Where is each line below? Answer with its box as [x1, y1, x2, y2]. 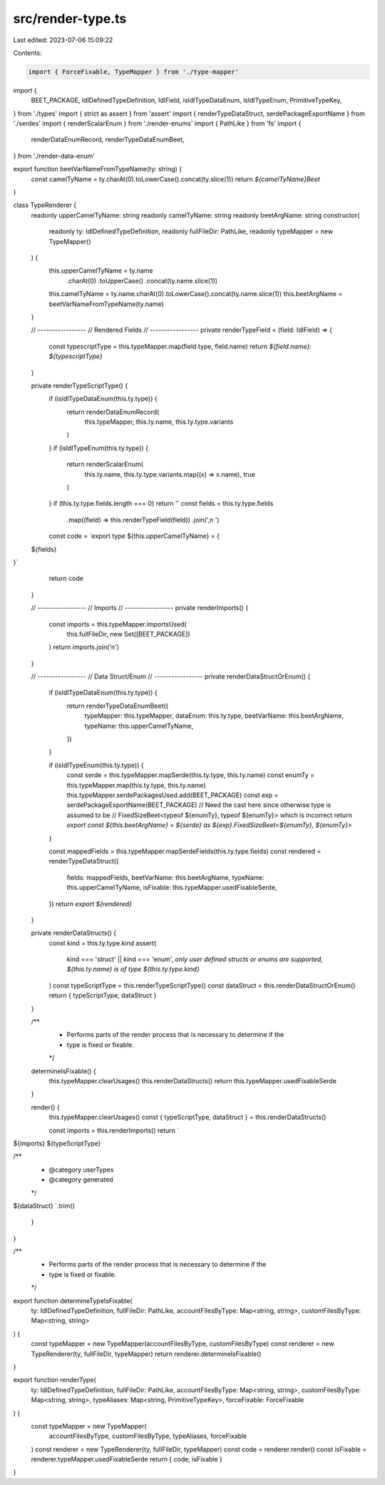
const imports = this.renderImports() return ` [48, 1126, 180, 1135]
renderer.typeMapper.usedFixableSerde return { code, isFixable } [31, 1455, 222, 1464]
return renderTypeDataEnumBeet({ [66, 701, 169, 710]
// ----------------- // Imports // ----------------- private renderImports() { [31, 604, 249, 612]
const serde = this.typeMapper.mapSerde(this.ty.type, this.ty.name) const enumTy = [66, 771, 315, 779]
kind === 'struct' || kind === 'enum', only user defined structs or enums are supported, [66, 955, 324, 963]
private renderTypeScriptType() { [31, 381, 128, 390]
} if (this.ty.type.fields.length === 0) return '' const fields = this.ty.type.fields [48, 500, 274, 508]
